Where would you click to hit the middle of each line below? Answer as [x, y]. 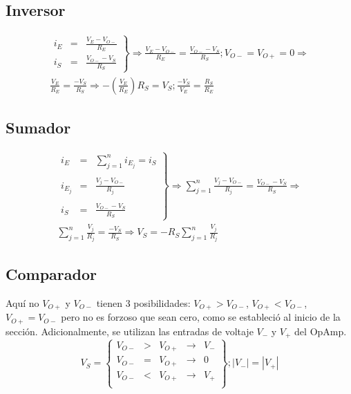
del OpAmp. [321, 331]
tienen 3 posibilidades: [143, 302]
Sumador [38, 128]
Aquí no [22, 302]
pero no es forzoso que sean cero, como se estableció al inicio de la [201, 317]
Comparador [51, 274]
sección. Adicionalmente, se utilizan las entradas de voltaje [130, 331]
